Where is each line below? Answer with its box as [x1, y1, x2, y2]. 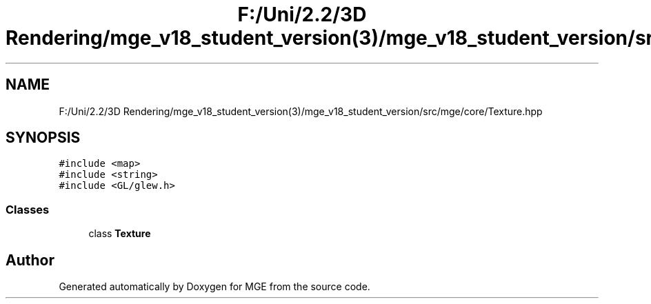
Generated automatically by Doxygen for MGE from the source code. [59, 281, 370, 293]
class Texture [88, 227, 151, 240]
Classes [6, 202, 50, 216]
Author [6, 251, 54, 269]
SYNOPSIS [6, 129, 81, 147]
